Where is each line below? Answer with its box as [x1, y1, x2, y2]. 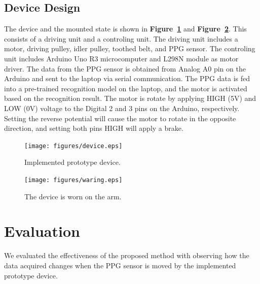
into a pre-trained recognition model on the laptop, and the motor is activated [4, 83, 247, 93]
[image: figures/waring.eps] [24, 176, 123, 184]
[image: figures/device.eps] [24, 142, 123, 150]
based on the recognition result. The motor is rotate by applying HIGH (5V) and [4, 93, 256, 103]
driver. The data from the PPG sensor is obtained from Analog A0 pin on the [4, 63, 246, 74]
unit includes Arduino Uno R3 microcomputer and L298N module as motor [4, 53, 239, 63]
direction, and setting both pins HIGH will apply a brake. [4, 123, 183, 133]
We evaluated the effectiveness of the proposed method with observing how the [4, 250, 249, 261]
